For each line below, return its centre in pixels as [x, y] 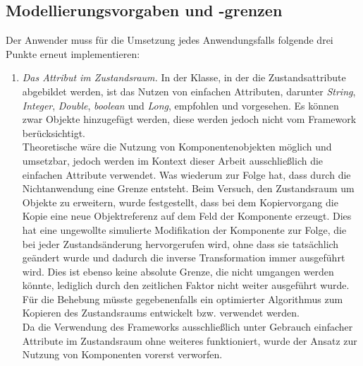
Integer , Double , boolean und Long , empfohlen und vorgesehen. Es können [180, 105]
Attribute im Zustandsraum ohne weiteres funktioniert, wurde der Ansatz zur [190, 340]
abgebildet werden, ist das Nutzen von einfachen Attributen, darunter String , [189, 91]
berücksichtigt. [54, 132]
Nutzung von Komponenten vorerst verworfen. [122, 354]
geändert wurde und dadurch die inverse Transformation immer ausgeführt [184, 258]
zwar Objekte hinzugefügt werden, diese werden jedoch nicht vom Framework [189, 119]
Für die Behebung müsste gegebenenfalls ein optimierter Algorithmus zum [183, 299]
